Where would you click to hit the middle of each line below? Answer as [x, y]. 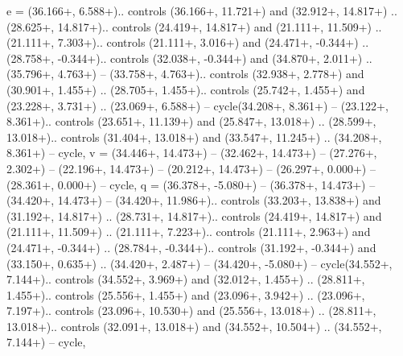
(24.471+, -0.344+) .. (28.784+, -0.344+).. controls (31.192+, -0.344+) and [191, 247]
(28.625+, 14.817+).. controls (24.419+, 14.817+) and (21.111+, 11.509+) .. [194, 26]
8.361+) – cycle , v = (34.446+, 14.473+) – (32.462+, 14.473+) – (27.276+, [192, 153]
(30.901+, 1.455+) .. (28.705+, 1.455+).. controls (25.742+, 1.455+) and [186, 89]
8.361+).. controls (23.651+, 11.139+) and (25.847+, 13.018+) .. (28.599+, [191, 121]
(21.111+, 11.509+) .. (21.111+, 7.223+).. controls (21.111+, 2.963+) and [189, 232]
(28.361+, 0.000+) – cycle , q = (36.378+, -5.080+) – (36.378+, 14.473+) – [191, 184]
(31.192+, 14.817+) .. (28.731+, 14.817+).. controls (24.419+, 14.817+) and [194, 215]
